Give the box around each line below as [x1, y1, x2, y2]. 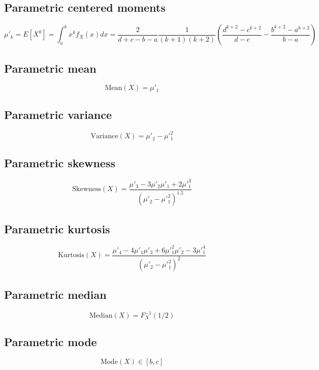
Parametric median [4, 286, 107, 302]
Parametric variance [4, 106, 112, 122]
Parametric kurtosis [4, 221, 110, 236]
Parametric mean [4, 60, 97, 76]
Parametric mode [4, 334, 97, 350]
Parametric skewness [4, 155, 115, 170]
